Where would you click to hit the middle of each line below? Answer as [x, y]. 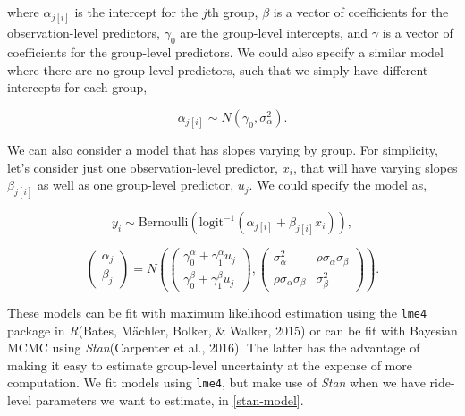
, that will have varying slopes [375, 167]
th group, [232, 12]
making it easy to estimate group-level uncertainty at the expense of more [210, 365]
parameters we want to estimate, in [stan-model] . [169, 400]
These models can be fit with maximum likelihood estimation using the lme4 [217, 312]
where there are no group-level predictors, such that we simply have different [218, 69]
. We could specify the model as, [338, 185]
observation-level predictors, [84, 33]
